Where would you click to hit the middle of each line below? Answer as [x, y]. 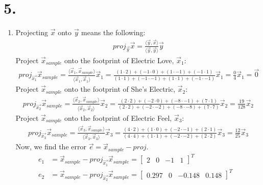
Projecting [32, 32]
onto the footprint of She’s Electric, [120, 89]
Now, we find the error [51, 147]
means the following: [113, 32]
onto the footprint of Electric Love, [119, 60]
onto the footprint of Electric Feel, [118, 117]
